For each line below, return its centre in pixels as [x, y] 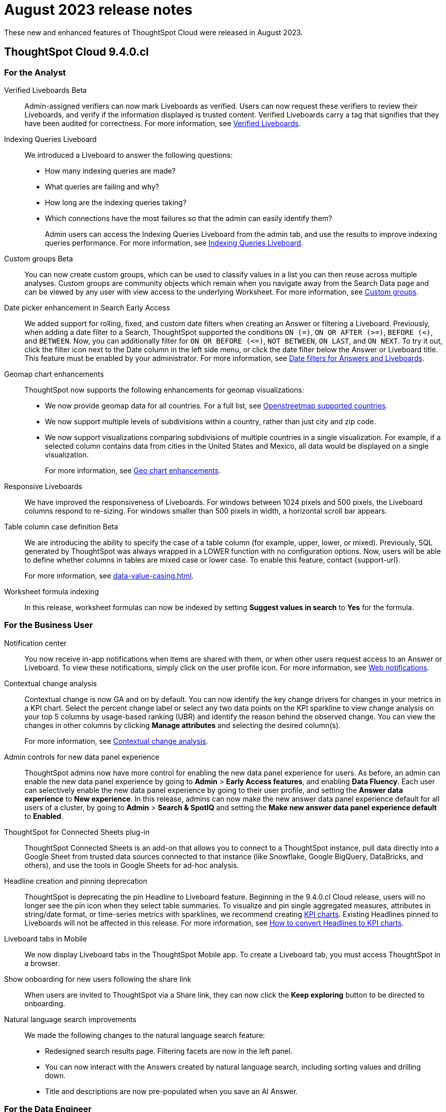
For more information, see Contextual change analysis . [116, 741]
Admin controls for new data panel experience [82, 757]
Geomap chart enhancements [54, 374]
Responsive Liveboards [43, 486]
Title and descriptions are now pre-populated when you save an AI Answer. [171, 1091]
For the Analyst [35, 72]
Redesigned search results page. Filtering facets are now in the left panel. [169, 1051]
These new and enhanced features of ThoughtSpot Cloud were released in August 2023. [154, 32]
